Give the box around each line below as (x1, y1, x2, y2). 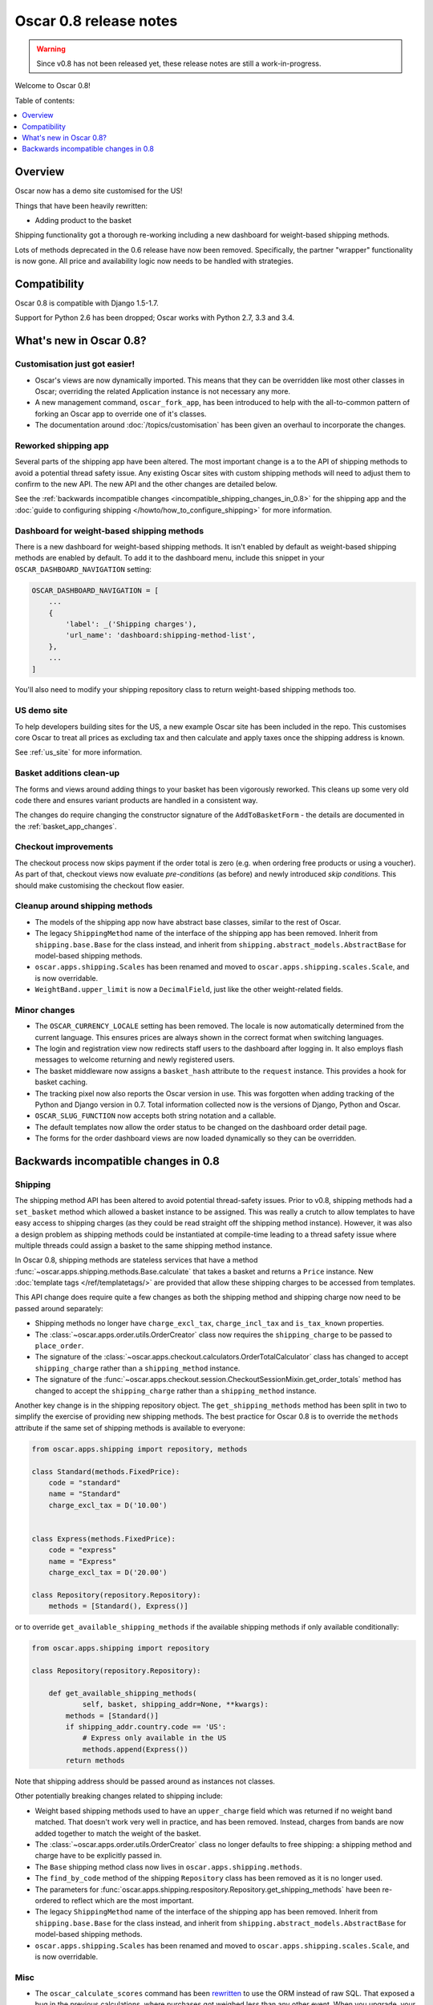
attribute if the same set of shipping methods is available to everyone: (14, 1423, 245, 1432)
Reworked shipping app (14, 439, 110, 451)
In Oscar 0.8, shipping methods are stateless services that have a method (14, 1255, 258, 1265)
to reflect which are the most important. (63, 1895, 194, 1905)
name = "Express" (48, 1557, 117, 1566)
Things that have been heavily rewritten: (14, 200, 148, 210)
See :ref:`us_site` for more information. (14, 747, 143, 757)
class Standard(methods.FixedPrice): (31, 1467, 180, 1476)
